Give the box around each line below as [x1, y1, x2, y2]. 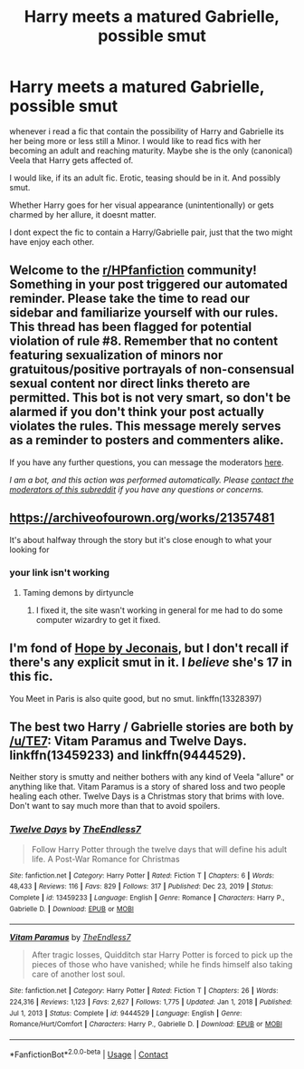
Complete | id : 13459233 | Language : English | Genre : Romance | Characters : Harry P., [9, 893, 285, 903]
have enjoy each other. [9, 236, 95, 247]
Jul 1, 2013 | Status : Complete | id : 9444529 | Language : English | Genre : [9, 1008, 242, 1017]
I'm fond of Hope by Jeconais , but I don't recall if [9, 641, 290, 656]
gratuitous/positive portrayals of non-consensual [9, 362, 295, 377]
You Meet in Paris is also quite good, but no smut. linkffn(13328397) [9, 693, 262, 704]
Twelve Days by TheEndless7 [9, 823, 142, 836]
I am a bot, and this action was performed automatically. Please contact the [9, 474, 294, 485]
